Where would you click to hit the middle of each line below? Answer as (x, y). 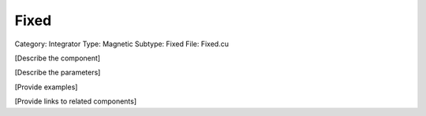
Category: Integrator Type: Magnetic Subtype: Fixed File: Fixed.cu (121, 44)
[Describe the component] (58, 58)
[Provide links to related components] (76, 101)
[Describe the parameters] (58, 72)
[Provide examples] (46, 87)
